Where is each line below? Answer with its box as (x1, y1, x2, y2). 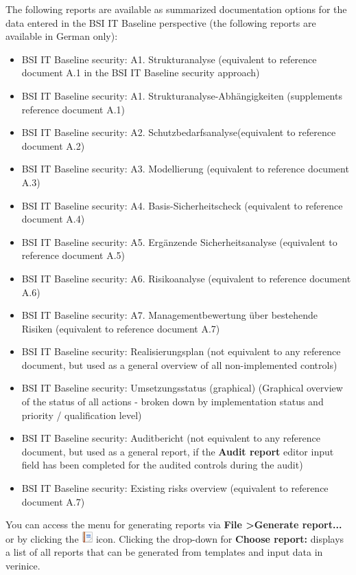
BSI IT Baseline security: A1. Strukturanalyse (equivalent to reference (21, 52, 317, 66)
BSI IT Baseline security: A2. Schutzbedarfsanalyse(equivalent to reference (21, 125, 336, 139)
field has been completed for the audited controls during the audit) (21, 458, 303, 472)
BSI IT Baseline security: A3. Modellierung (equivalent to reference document (21, 161, 349, 176)
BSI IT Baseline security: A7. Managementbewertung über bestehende (21, 308, 318, 322)
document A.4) (21, 212, 85, 226)
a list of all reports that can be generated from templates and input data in (5, 545, 323, 559)
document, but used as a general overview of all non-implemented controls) (21, 357, 337, 372)
